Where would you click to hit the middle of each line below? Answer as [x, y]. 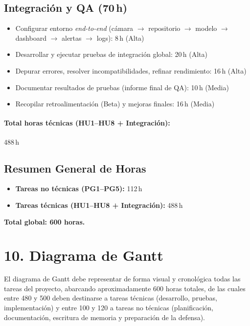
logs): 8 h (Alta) [120, 38]
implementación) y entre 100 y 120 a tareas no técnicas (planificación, [109, 308]
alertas [72, 38]
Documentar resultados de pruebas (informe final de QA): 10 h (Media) [122, 87]
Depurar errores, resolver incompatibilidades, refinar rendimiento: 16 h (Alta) [131, 70]
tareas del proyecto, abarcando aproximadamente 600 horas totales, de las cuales [125, 288]
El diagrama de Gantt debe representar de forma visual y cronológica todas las [122, 279]
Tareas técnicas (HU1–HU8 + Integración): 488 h [99, 205]
